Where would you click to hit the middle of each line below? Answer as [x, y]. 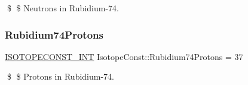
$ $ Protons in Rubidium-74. [60, 76]
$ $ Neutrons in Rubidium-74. [63, 8]
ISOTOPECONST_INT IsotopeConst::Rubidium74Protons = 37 [124, 56]
